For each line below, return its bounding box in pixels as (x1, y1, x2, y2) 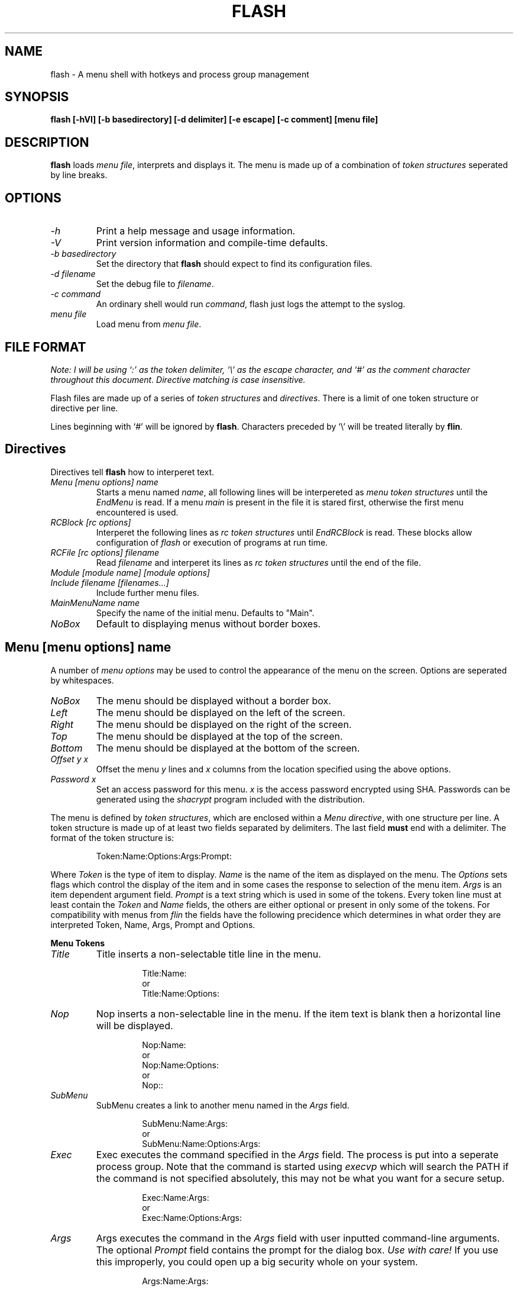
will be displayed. (96, 1019, 173, 1032)
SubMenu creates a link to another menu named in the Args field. (96, 1100, 349, 1110)
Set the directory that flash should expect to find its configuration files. (96, 259, 373, 269)
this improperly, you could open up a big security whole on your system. (96, 1255, 418, 1268)
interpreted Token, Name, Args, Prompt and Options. (50, 919, 255, 930)
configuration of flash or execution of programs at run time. (96, 537, 328, 547)
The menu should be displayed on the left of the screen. (96, 706, 345, 718)
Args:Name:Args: (142, 1275, 209, 1286)
